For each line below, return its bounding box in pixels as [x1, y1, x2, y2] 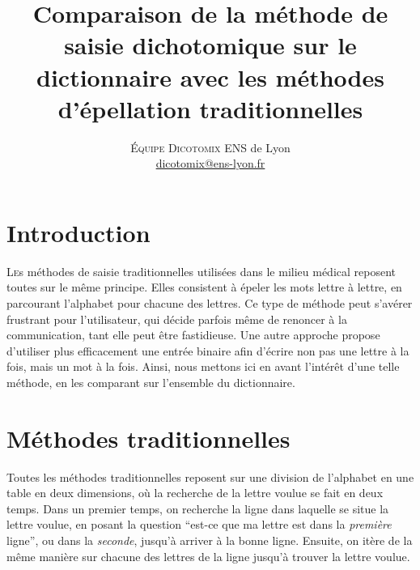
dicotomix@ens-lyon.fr [155, 155, 265, 172]
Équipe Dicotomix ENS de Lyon [130, 138, 291, 155]
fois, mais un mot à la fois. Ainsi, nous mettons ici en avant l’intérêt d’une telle [6, 358, 400, 375]
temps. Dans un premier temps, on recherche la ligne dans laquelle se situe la [6, 500, 389, 517]
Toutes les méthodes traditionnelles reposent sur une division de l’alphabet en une [6, 468, 414, 485]
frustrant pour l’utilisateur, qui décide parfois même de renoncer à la [6, 310, 347, 327]
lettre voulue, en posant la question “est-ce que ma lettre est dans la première [6, 516, 392, 533]
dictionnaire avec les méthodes [36, 60, 384, 93]
